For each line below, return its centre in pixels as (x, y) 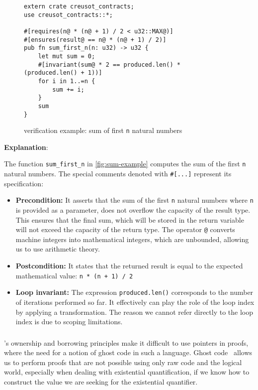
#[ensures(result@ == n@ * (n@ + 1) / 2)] (95, 40)
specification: (24, 183)
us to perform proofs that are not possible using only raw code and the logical (123, 362)
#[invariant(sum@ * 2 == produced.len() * (109, 65)
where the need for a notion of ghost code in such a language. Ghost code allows (128, 352)
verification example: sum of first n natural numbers (103, 130)
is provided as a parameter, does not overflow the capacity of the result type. (133, 210)
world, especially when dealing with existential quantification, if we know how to (127, 372)
